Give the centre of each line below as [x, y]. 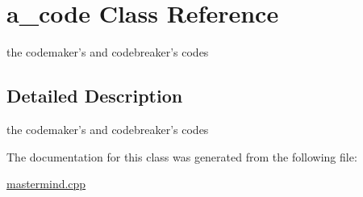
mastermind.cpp [46, 184]
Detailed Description [95, 96]
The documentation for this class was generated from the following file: [182, 156]
